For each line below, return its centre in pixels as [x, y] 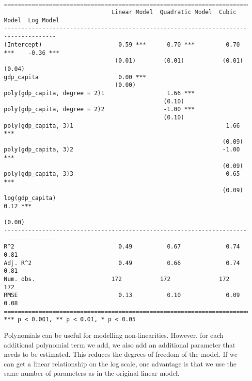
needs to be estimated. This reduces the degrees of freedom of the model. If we [121, 354]
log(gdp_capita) [30, 198]
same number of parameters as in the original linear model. [92, 373]
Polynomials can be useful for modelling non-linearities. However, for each [114, 335]
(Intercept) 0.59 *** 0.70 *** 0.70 [122, 44]
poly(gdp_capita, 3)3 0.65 [122, 174]
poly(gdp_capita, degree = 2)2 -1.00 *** [99, 109]
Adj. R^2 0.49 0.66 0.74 [122, 263]
